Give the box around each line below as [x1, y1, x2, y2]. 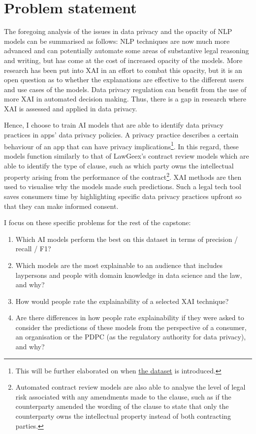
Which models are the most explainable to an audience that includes [15, 260, 223, 270]
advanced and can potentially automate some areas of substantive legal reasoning [4, 45, 249, 56]
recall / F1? [15, 243, 51, 254]
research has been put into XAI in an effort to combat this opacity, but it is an [4, 65, 242, 75]
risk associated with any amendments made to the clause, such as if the [15, 391, 231, 401]
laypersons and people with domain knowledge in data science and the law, [15, 269, 242, 280]
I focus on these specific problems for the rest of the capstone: [4, 217, 191, 228]
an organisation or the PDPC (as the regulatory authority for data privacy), [15, 332, 246, 342]
